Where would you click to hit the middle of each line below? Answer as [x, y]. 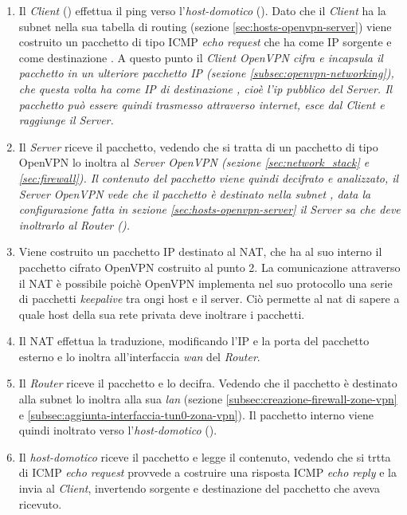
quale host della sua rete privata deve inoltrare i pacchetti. [162, 314]
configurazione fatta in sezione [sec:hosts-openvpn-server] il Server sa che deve [209, 209]
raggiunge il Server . [66, 120]
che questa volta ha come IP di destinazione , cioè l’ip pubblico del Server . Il [205, 88]
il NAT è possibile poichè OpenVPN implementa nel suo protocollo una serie [205, 283]
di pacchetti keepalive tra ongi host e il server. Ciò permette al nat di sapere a [209, 299]
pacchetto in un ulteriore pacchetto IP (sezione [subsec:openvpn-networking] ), [206, 73]
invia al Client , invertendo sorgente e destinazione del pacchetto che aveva [199, 488]
